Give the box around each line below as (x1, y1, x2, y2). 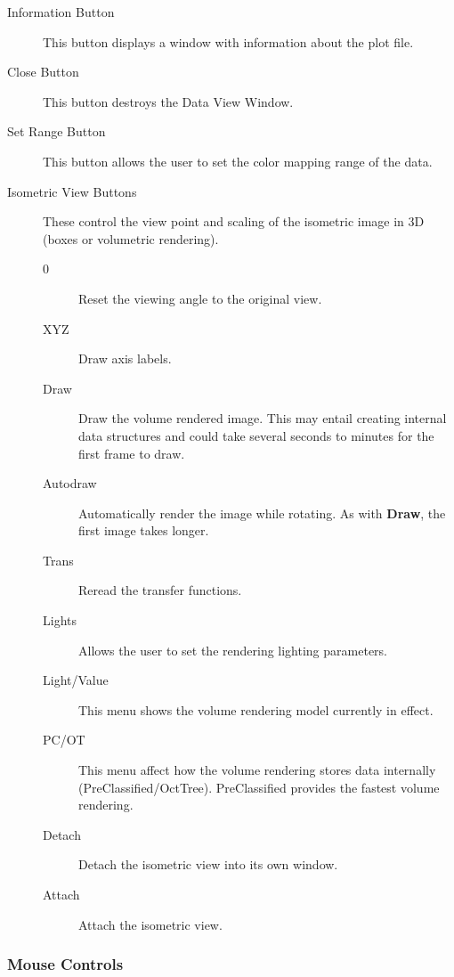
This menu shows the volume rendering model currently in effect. (78, 700, 434, 719)
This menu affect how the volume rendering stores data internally (78, 761, 436, 779)
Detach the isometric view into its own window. (78, 855, 338, 874)
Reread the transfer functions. (78, 581, 242, 599)
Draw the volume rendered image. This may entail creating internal (78, 409, 447, 427)
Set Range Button (7, 122, 106, 141)
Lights (43, 611, 77, 630)
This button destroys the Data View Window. (43, 92, 294, 110)
